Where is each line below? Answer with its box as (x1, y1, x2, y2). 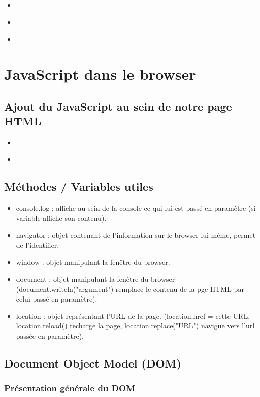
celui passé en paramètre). (16, 293, 97, 304)
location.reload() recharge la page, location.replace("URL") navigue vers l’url (16, 320, 255, 331)
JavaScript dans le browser (4, 63, 196, 84)
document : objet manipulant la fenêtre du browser (16, 274, 175, 284)
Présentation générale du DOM (4, 382, 136, 394)
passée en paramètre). (16, 330, 84, 341)
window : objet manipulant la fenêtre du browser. (16, 256, 170, 267)
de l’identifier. (16, 239, 59, 250)
